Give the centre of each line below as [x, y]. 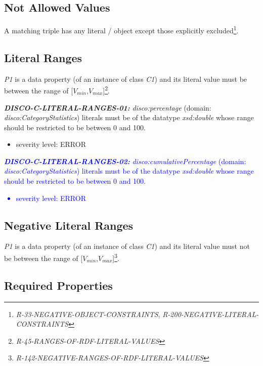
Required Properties [58, 285]
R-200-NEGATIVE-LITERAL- [211, 314]
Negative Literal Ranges [69, 225]
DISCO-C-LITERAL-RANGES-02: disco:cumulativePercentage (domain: [125, 161]
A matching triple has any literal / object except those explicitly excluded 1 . [121, 30]
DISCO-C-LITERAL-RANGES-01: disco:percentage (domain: [108, 107]
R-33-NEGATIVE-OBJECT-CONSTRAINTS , [88, 314]
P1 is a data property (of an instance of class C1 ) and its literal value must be [126, 79]
